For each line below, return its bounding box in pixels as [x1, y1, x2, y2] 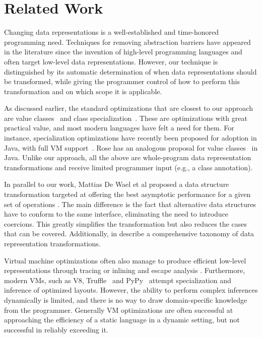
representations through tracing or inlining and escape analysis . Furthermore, [4, 265, 245, 276]
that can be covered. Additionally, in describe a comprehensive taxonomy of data [4, 228, 254, 239]
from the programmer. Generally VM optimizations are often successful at [4, 304, 233, 315]
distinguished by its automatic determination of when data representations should [4, 66, 257, 77]
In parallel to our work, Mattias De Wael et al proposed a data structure [4, 179, 229, 189]
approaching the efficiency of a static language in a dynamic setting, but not [4, 314, 240, 325]
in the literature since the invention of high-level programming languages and [4, 46, 242, 57]
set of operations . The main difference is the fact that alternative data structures [4, 198, 256, 209]
